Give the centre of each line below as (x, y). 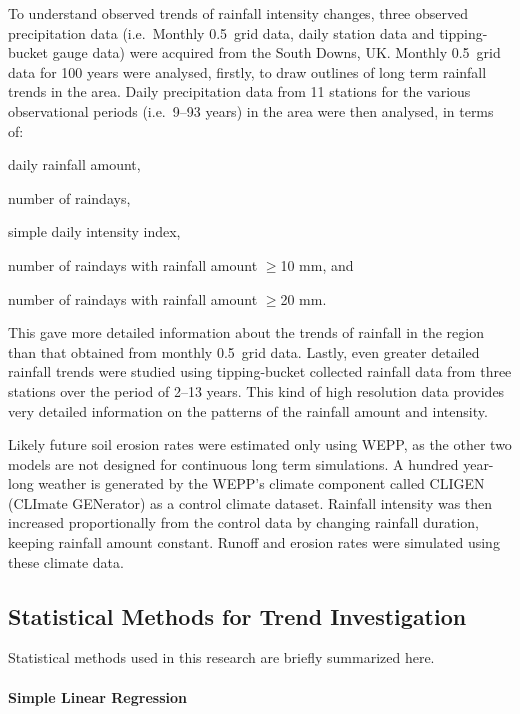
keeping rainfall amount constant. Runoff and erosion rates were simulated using (254, 542)
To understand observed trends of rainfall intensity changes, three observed (238, 13)
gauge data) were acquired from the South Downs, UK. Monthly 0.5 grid (276, 52)
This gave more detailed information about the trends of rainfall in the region (246, 332)
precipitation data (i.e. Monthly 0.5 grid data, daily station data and (221, 32)
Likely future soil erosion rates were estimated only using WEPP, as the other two (260, 444)
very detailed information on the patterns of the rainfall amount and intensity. (248, 410)
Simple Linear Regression (97, 696)
